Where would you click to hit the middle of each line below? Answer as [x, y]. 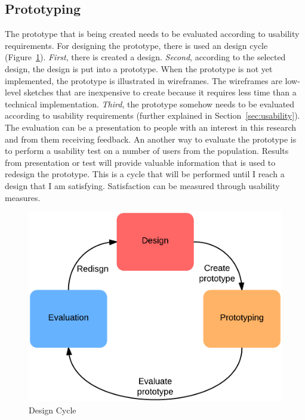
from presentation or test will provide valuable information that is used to [140, 162]
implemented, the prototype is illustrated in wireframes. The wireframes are [144, 80]
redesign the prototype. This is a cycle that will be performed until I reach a [145, 174]
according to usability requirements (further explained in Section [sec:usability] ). [152, 115]
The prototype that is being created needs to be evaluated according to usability [152, 34]
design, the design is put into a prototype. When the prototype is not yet [139, 68]
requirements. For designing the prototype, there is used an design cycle [136, 45]
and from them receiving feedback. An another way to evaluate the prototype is [151, 139]
